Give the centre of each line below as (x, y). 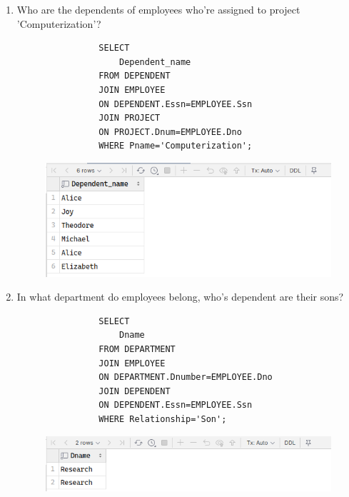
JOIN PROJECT (130, 118)
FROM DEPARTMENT (137, 349)
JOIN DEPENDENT (135, 391)
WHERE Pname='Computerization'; (176, 146)
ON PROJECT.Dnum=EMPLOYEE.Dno (170, 132)
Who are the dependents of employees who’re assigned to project (158, 9)
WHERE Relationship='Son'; (163, 419)
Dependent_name (155, 62)
